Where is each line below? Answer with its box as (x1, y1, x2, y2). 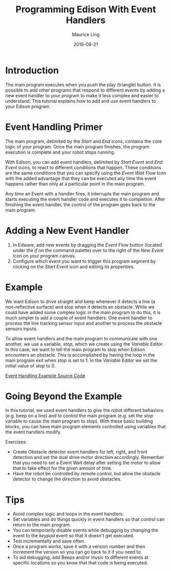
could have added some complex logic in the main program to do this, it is (5, 309, 161, 315)
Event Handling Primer (5, 121, 103, 133)
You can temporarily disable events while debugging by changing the (12, 527, 158, 533)
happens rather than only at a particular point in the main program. (5, 181, 145, 187)
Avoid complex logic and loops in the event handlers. (12, 511, 124, 517)
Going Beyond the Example (5, 390, 123, 402)
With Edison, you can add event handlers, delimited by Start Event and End (5, 159, 163, 165)
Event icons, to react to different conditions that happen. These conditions (5, 164, 162, 170)
